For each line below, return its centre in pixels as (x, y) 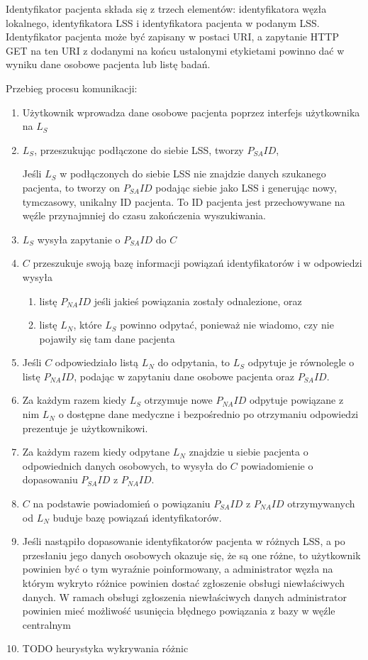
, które (88, 325)
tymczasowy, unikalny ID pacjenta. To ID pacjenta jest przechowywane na (184, 201)
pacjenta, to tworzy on (71, 187)
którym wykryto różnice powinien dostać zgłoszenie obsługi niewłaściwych (184, 583)
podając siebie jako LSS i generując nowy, (246, 187)
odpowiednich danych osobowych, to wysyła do (125, 465)
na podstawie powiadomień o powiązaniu (122, 504)
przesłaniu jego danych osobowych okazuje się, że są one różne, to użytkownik (191, 555)
